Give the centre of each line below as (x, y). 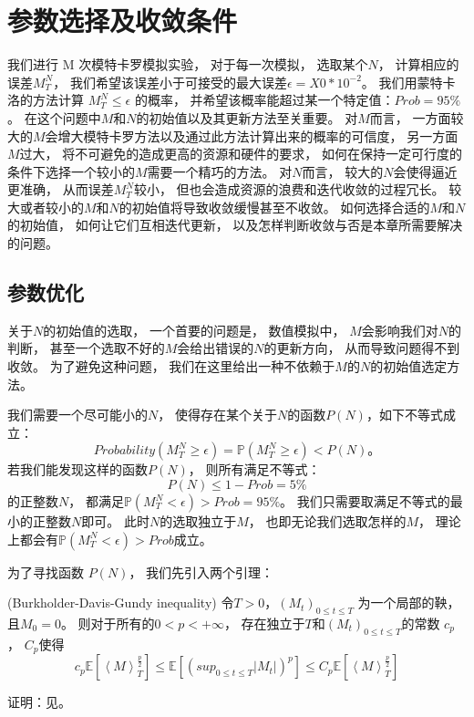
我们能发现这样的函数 (83, 469)
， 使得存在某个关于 (217, 415)
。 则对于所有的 (108, 623)
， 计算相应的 (418, 64)
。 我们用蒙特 (402, 82)
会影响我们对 (400, 330)
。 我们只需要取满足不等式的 (365, 501)
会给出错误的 (216, 348)
